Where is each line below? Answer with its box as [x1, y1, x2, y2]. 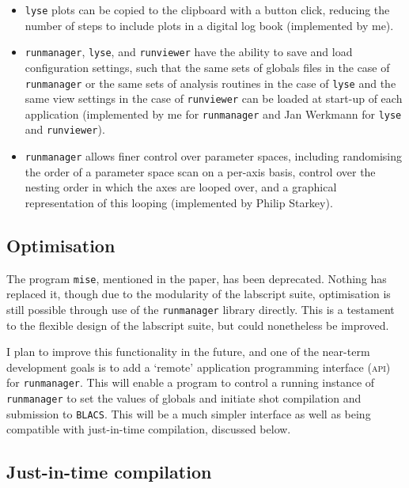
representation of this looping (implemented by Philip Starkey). [25, 194, 333, 210]
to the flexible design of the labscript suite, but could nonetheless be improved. [6, 316, 389, 333]
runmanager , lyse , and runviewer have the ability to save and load [25, 44, 353, 60]
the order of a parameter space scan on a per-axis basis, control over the [25, 163, 376, 180]
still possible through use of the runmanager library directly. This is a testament [6, 301, 395, 318]
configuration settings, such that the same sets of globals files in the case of [25, 59, 390, 75]
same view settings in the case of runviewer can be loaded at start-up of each [25, 90, 403, 107]
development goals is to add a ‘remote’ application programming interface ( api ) [6, 358, 391, 375]
